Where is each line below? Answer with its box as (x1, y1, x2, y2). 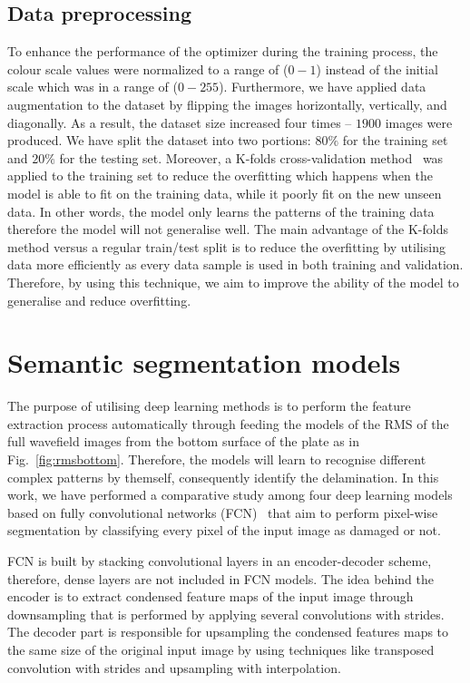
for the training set (342, 131, 448, 150)
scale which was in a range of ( (7, 77, 178, 96)
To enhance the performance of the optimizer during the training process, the (7, 42, 438, 61)
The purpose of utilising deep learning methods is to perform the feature (7, 396, 411, 415)
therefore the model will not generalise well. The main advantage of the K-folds (7, 220, 448, 239)
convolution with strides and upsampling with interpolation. (7, 658, 341, 677)
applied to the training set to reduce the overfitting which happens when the (7, 166, 433, 185)
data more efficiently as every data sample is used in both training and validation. (7, 255, 464, 274)
